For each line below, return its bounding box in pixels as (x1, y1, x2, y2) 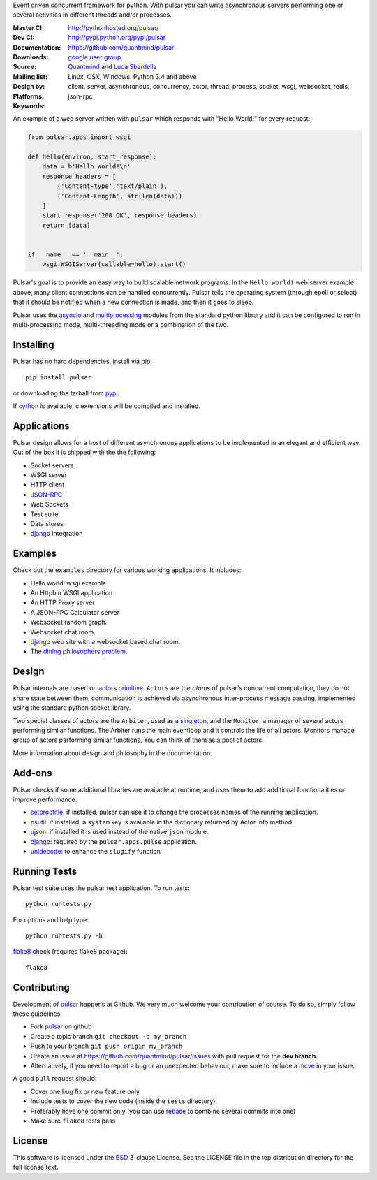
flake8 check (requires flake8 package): (13, 947, 128, 956)
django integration (30, 530, 83, 538)
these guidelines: (13, 1010, 63, 1018)
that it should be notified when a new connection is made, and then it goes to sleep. (13, 298, 254, 307)
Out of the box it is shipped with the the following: (13, 448, 156, 457)
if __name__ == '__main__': (27, 250, 124, 258)
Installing (13, 339, 55, 351)
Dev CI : (13, 34, 35, 42)
